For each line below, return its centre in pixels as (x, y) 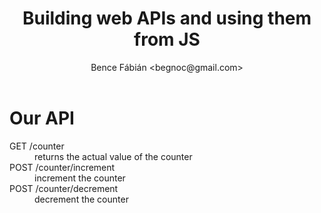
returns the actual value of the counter (113, 156)
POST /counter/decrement (64, 188)
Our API (42, 118)
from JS (167, 39)
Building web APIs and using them (167, 18)
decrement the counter (81, 199)
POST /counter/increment (62, 167)
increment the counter (80, 178)
